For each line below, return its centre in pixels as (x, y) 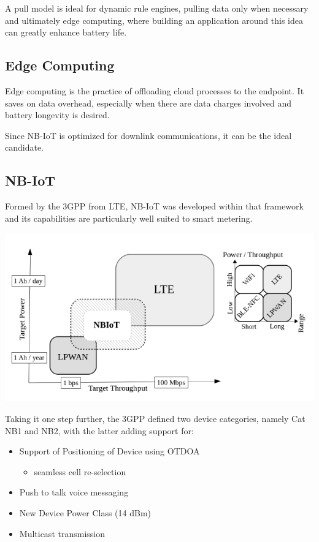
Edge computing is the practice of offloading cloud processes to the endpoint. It (155, 90)
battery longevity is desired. (57, 115)
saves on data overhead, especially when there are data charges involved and (148, 103)
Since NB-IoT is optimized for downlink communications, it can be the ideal (148, 135)
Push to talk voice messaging (74, 492)
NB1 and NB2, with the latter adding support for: (99, 430)
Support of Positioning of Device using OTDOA (110, 451)
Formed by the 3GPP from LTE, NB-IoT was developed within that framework (154, 206)
